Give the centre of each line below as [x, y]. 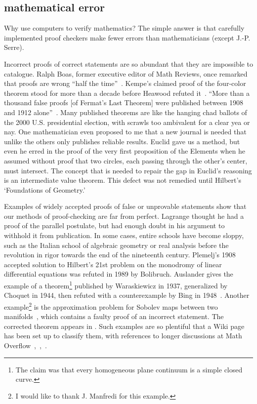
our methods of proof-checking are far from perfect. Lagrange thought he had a [124, 216]
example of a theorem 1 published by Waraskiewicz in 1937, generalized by [116, 285]
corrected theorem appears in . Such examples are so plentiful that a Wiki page [124, 326]
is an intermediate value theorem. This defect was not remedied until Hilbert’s [123, 180]
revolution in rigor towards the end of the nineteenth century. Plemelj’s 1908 [120, 255]
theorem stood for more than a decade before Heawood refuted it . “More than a [127, 93]
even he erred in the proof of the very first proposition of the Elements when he [125, 151]
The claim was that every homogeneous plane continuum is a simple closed [129, 369]
